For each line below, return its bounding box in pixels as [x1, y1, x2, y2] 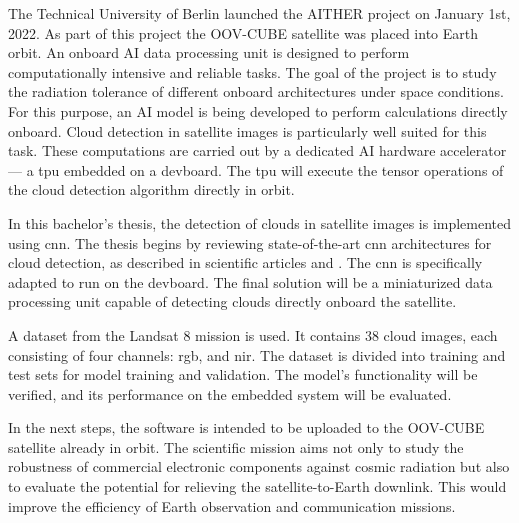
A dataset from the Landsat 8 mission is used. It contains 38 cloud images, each [8, 324, 498, 345]
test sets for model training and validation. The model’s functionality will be [8, 364, 478, 385]
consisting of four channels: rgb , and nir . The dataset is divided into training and [8, 344, 506, 365]
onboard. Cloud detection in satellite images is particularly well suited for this [8, 120, 487, 141]
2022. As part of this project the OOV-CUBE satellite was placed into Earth [8, 22, 478, 43]
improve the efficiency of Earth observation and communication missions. [8, 495, 456, 516]
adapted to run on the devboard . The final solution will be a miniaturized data [8, 271, 493, 292]
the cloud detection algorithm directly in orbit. [8, 179, 295, 200]
